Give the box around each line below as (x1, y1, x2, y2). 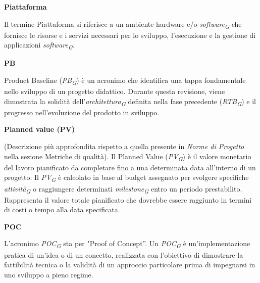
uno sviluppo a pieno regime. (4, 269, 93, 279)
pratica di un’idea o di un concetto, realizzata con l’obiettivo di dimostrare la (4, 249, 243, 260)
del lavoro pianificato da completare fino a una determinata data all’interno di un (4, 162, 256, 172)
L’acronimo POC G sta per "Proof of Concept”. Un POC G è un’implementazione (4, 238, 250, 250)
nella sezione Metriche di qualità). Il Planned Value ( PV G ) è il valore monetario (4, 151, 251, 163)
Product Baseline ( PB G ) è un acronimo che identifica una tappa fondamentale (4, 75, 246, 86)
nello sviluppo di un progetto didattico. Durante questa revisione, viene (4, 86, 225, 97)
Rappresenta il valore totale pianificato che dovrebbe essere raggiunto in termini (4, 194, 252, 205)
